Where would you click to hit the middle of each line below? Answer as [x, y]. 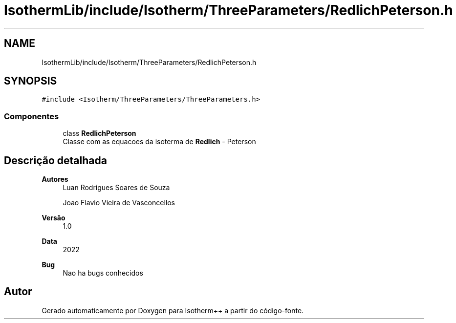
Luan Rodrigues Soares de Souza [116, 188]
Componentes [32, 116]
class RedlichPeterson [99, 133]
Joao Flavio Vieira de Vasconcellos [119, 203]
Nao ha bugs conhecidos [103, 273]
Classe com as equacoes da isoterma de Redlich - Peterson [159, 142]
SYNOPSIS [31, 81]
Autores [55, 179]
